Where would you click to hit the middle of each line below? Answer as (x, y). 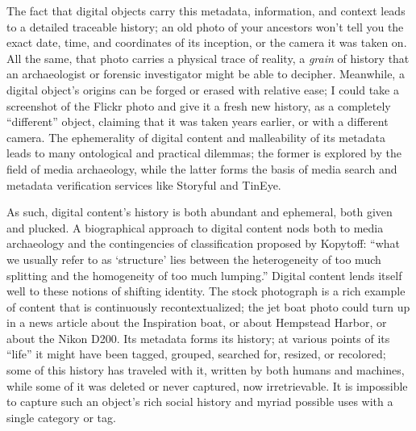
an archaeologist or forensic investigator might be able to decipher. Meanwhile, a (206, 74)
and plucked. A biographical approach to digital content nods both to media (195, 227)
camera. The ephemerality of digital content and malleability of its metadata (196, 137)
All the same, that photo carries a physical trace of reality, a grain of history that (208, 58)
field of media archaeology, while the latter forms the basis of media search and (202, 168)
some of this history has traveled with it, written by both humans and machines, (206, 370)
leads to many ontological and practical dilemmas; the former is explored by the (204, 153)
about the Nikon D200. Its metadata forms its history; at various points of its (198, 338)
